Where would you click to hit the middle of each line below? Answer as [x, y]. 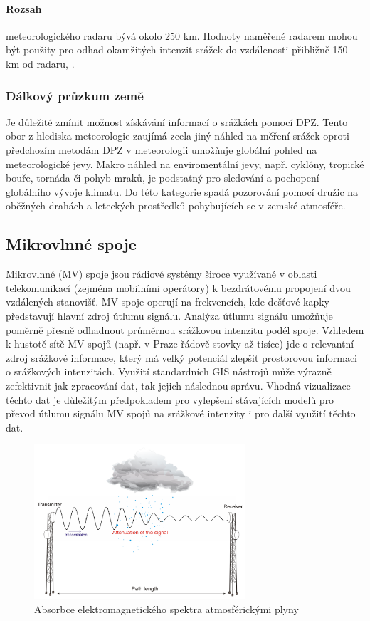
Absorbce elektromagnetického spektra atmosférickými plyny [166, 609]
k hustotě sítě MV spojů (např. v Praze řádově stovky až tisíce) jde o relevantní [180, 344]
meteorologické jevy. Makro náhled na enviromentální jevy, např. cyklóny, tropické [185, 163]
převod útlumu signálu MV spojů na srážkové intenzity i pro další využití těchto [181, 413]
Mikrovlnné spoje [71, 244]
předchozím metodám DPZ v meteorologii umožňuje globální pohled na [162, 149]
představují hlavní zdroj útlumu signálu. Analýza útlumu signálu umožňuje [169, 315]
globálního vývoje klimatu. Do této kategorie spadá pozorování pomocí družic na [182, 191]
